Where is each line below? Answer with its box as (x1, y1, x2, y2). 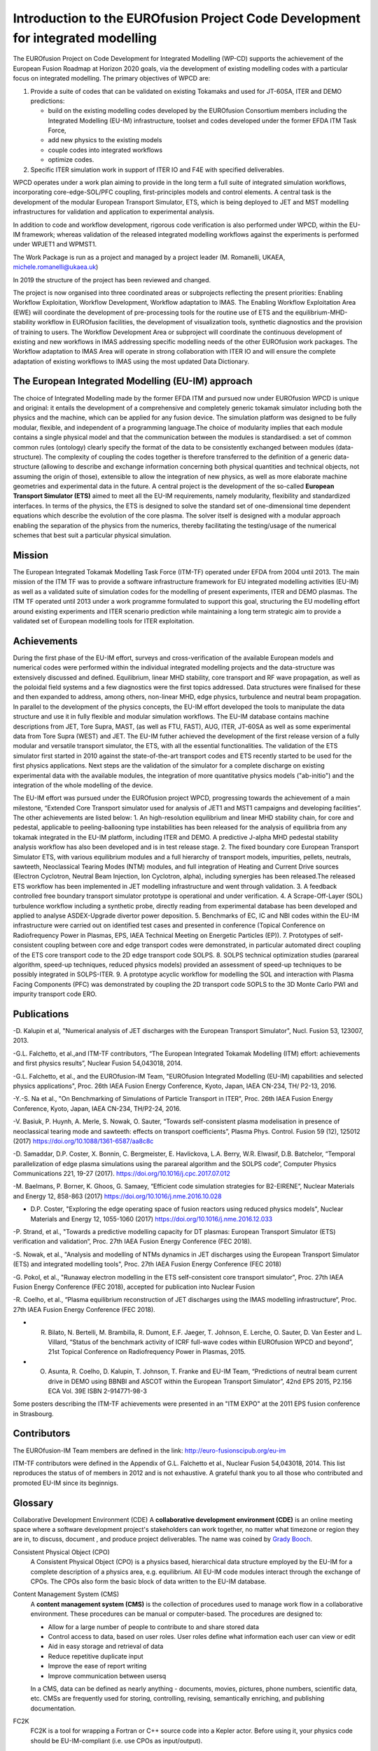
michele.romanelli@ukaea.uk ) (13, 263, 99, 271)
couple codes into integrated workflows (48, 146, 163, 154)
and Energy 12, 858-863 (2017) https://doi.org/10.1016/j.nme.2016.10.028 (13, 1191, 222, 1200)
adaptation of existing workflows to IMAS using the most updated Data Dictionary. (13, 357, 250, 366)
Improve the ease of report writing (48, 1662, 147, 1670)
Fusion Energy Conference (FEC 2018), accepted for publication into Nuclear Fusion (13, 1282, 255, 1291)
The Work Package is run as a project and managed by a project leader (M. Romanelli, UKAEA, (13, 253, 286, 261)
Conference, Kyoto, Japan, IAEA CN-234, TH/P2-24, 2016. (13, 1104, 181, 1113)
